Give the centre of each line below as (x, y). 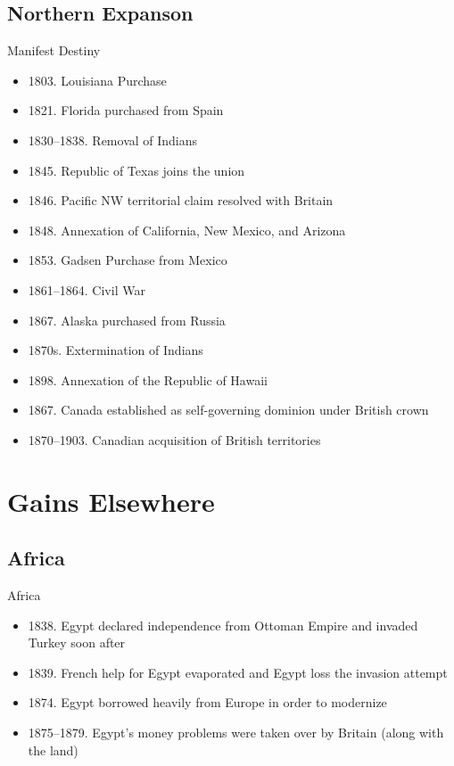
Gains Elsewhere (111, 501)
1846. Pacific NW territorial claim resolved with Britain (181, 200)
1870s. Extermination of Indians (116, 350)
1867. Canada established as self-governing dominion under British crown (228, 410)
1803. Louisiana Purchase (97, 80)
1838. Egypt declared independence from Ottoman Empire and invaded (223, 625)
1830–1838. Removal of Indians (113, 140)
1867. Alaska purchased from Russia (127, 320)
